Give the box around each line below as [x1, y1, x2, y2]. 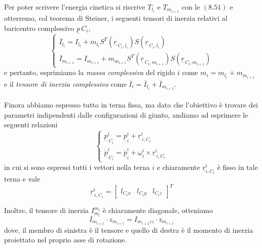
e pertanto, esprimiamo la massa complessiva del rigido [4, 67, 175, 78]
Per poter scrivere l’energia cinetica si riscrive [4, 2, 145, 12]
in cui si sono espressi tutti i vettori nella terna [4, 161, 150, 172]
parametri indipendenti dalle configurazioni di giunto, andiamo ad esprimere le [4, 109, 248, 120]
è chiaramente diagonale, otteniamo [102, 205, 213, 216]
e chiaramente [157, 161, 200, 172]
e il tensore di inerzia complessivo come [4, 78, 127, 89]
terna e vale [4, 173, 41, 184]
